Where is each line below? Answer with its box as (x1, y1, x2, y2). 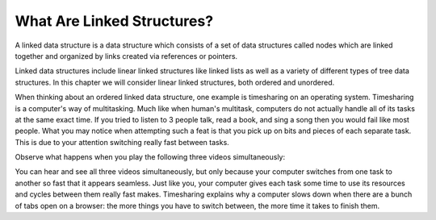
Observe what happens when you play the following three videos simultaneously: (15, 152, 286, 162)
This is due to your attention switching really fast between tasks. (15, 137, 229, 147)
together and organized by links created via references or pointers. (15, 51, 238, 60)
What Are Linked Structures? (15, 12, 214, 30)
